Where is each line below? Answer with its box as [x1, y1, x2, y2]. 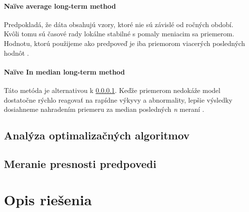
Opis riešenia [4, 189, 92, 209]
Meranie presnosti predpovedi [4, 156, 156, 171]
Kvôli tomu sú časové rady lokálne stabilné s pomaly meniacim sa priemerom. [4, 29, 234, 39]
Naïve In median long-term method [4, 66, 125, 76]
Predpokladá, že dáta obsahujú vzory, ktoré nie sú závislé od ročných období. [4, 19, 233, 29]
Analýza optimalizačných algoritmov [4, 128, 190, 143]
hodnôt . [4, 47, 29, 58]
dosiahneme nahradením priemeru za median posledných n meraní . [4, 104, 204, 114]
